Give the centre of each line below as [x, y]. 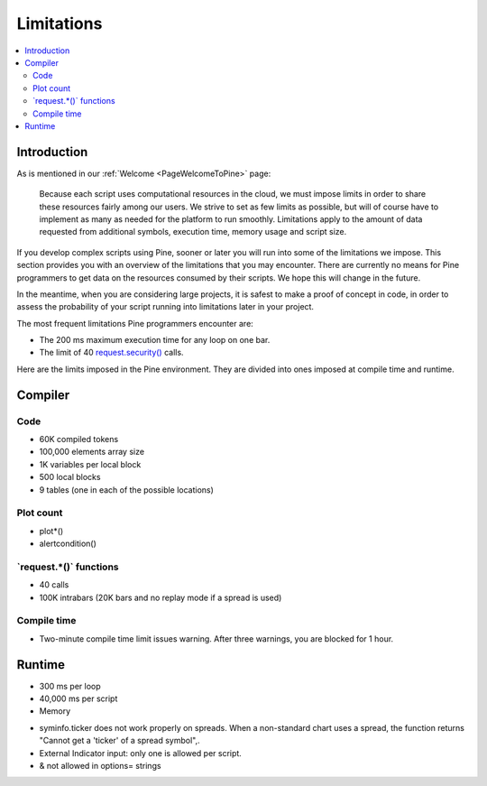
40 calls [54, 585]
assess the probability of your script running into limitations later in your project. [165, 307]
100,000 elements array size [92, 452]
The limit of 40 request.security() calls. [111, 353]
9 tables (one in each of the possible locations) [126, 490]
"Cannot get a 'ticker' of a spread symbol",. [119, 741]
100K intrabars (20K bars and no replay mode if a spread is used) [161, 597]
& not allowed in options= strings [100, 766]
